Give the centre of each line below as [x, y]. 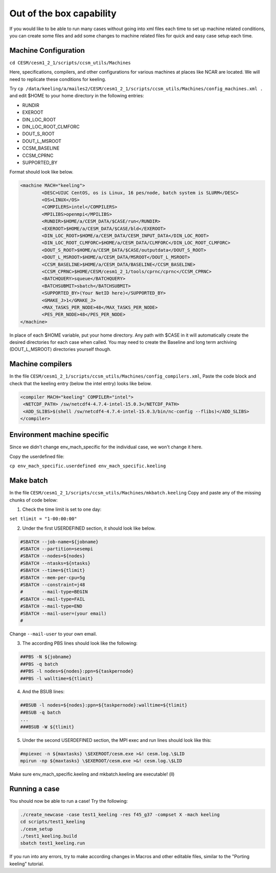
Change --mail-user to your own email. [53, 634]
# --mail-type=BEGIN [54, 592]
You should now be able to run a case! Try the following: [68, 801]
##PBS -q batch [39, 664]
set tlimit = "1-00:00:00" [43, 519]
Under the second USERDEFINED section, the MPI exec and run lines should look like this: [117, 740]
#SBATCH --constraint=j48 [53, 585]
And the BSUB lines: [43, 692]
